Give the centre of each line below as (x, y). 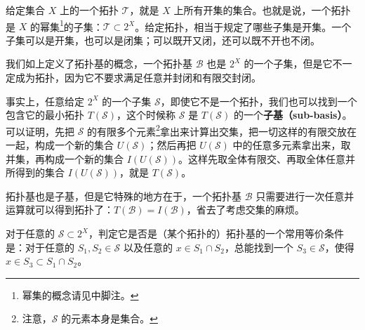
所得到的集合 (35, 172)
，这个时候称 (146, 115)
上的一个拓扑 (89, 10)
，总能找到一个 (259, 247)
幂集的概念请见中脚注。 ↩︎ (80, 295)
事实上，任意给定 (45, 101)
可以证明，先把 (40, 131)
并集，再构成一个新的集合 (65, 158)
